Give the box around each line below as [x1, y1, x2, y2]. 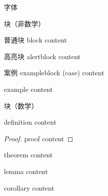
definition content [4, 117, 57, 127]
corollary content [4, 182, 55, 193]
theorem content [4, 150, 53, 160]
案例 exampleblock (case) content [4, 67, 105, 78]
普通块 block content [4, 35, 67, 45]
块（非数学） [4, 18, 45, 28]
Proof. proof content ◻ [4, 133, 73, 143]
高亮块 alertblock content [4, 51, 81, 61]
